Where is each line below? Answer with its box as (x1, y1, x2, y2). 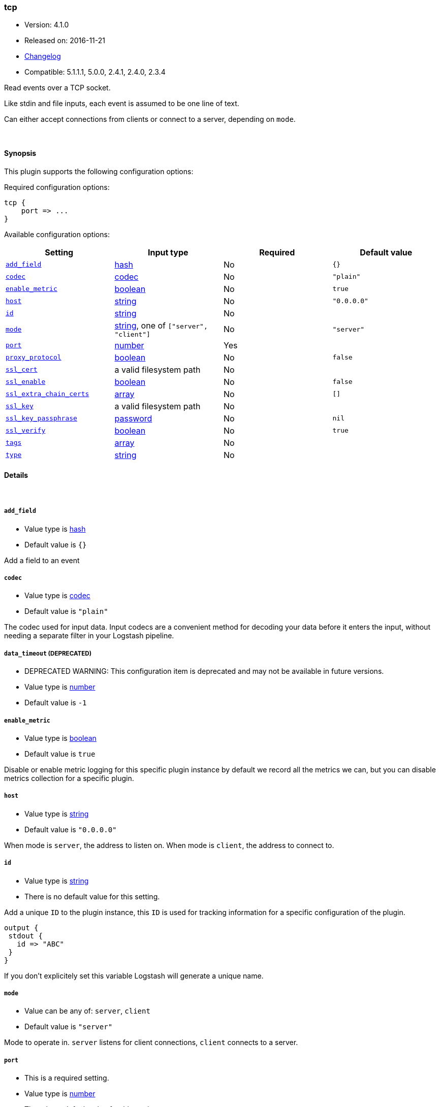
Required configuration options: (4, 182, 110, 191)
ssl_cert (6, 366, 38, 374)
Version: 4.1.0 (24, 20, 69, 29)
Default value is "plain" (24, 607, 108, 616)
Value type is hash (24, 524, 86, 533)
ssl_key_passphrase (6, 414, 77, 422)
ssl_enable (6, 378, 46, 386)
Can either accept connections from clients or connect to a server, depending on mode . (4, 115, 296, 124)
